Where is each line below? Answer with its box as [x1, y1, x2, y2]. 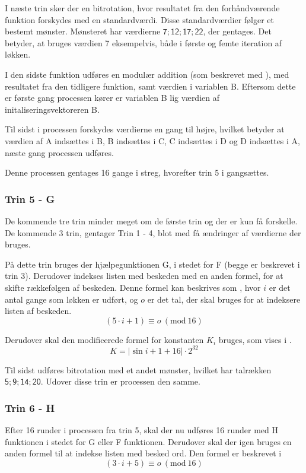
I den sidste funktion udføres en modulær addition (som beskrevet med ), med [5, 68, 289, 80]
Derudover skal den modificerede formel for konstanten [5, 333, 204, 345]
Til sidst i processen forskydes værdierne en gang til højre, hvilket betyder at [5, 123, 285, 135]
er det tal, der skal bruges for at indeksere [147, 293, 301, 305]
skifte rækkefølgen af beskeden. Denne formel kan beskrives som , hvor [5, 281, 261, 293]
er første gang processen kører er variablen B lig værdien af [5, 91, 219, 104]
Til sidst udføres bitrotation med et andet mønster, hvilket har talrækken [5, 363, 272, 376]
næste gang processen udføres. [5, 146, 114, 158]
